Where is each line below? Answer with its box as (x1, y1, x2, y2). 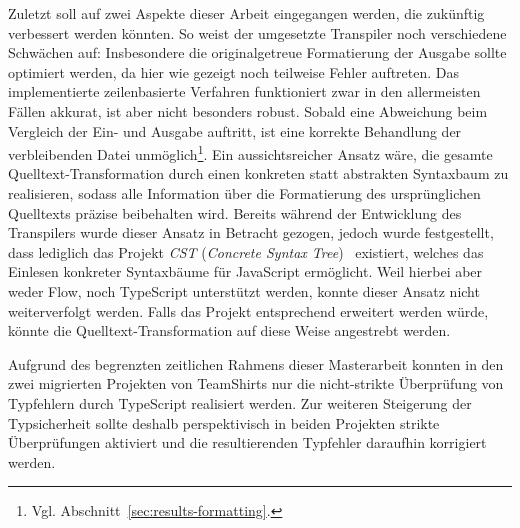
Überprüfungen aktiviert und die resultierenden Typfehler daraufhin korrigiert (8, 432, 487, 453)
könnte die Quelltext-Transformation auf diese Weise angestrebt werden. (8, 320, 451, 341)
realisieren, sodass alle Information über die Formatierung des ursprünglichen (8, 183, 481, 203)
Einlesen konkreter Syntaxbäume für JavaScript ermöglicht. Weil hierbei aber (8, 261, 483, 282)
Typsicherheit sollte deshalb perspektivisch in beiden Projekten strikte (8, 412, 440, 433)
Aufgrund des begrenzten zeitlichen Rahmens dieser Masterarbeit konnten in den (8, 353, 504, 374)
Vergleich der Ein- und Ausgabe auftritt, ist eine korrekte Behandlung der (8, 120, 462, 141)
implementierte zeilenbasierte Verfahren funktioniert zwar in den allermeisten (8, 81, 481, 102)
